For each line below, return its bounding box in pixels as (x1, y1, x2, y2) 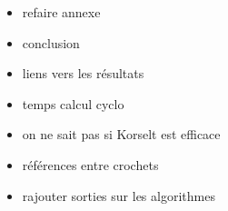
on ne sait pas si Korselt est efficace (22, 125, 221, 144)
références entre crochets (22, 155, 159, 174)
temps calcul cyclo (22, 94, 124, 113)
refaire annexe (22, 3, 101, 21)
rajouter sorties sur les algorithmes (22, 186, 215, 205)
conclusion (22, 33, 80, 52)
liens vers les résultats (22, 64, 144, 83)
